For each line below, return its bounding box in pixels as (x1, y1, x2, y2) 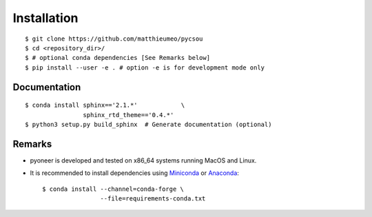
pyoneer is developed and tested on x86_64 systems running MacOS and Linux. (30, 156, 257, 165)
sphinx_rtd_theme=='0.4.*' (83, 111, 174, 118)
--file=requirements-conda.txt (100, 194, 206, 203)
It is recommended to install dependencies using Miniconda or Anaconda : (30, 169, 239, 177)
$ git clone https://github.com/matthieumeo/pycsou (25, 34, 203, 43)
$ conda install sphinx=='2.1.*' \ (25, 101, 185, 110)
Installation (12, 10, 79, 25)
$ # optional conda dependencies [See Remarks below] (25, 54, 210, 62)
